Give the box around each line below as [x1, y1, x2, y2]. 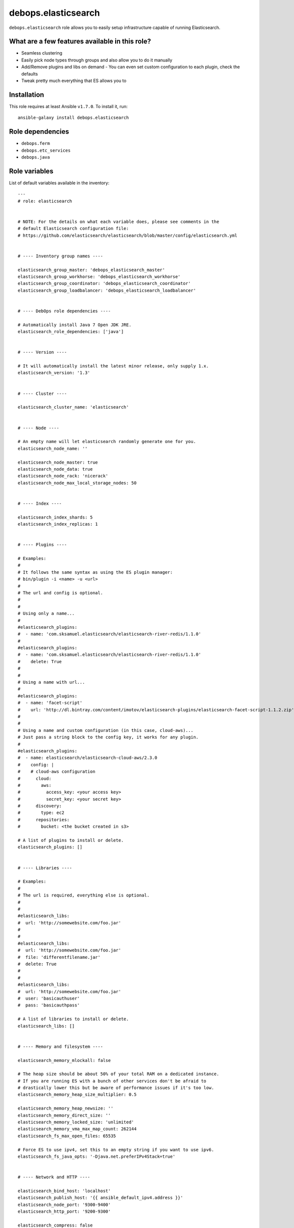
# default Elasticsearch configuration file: [18, 226, 129, 231]
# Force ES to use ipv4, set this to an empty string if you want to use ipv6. [18, 1147, 214, 1152]
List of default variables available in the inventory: [9, 180, 110, 186]
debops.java [21, 155, 50, 160]
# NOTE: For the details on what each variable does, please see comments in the [18, 219, 220, 224]
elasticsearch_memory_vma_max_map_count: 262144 [18, 1126, 137, 1132]
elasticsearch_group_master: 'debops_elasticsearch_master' [18, 267, 165, 273]
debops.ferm [21, 140, 50, 146]
